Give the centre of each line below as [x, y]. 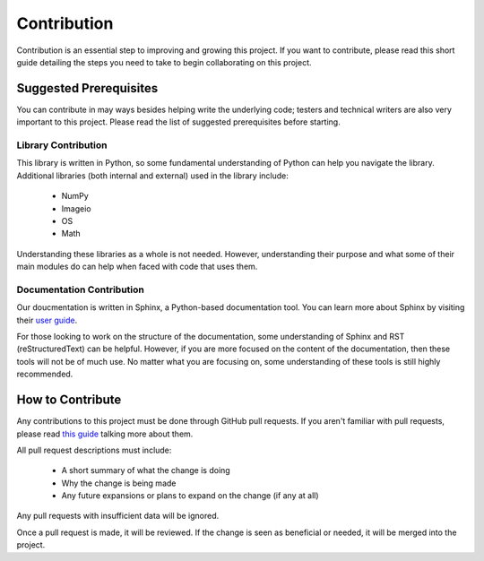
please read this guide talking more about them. [105, 434]
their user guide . [47, 320]
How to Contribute [69, 400]
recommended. [45, 374]
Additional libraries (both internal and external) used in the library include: [152, 176]
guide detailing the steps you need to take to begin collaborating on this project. [164, 62]
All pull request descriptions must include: [94, 450]
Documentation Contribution [81, 289]
